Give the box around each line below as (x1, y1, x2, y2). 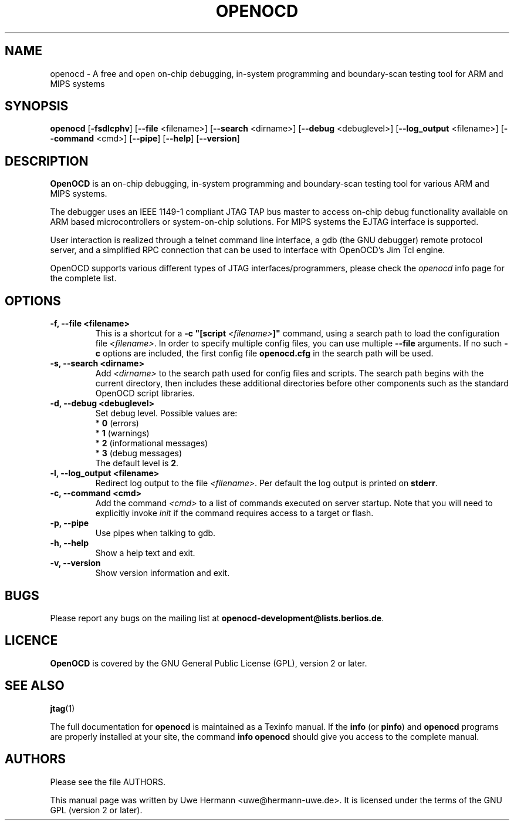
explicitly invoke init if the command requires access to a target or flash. (95, 508, 374, 518)
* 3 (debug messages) (95, 448, 182, 459)
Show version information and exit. (95, 568, 230, 578)
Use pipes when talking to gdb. (95, 528, 216, 538)
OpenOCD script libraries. (95, 388, 195, 399)
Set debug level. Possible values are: (95, 408, 238, 419)
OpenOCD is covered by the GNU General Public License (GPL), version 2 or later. (50, 658, 367, 668)
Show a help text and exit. (95, 548, 195, 558)
